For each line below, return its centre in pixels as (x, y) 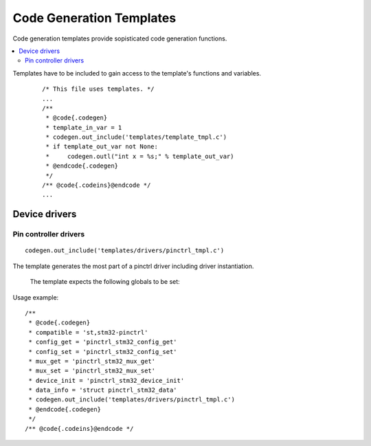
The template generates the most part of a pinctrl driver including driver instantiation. (133, 266)
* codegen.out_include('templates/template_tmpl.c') (136, 137)
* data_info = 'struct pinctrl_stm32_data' (103, 390)
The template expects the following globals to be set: (105, 282)
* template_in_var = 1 (84, 127)
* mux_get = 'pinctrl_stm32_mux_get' (92, 361)
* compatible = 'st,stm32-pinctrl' (88, 332)
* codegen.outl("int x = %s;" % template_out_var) (140, 156)
